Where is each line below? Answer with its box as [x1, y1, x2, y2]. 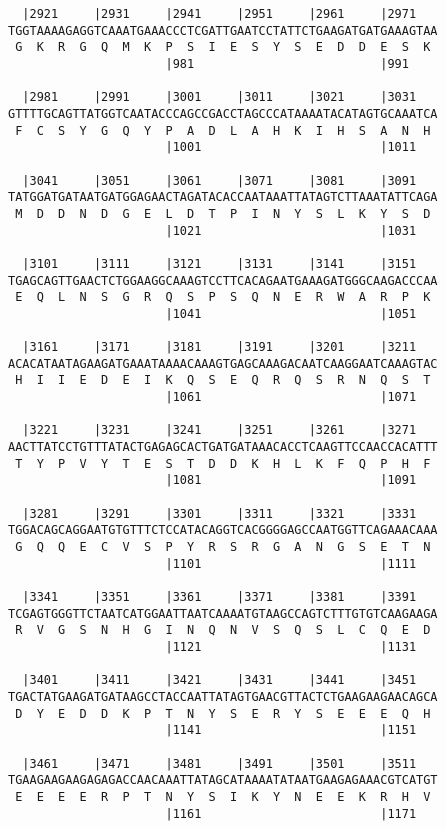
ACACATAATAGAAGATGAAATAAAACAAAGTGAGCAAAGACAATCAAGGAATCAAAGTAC [8, 356, 438, 371]
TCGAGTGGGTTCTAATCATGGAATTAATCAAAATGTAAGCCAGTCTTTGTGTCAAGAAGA [8, 606, 438, 621]
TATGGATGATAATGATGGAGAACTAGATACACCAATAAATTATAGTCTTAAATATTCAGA [8, 190, 438, 205]
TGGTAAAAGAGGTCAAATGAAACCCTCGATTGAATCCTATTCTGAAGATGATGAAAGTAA [8, 23, 438, 38]
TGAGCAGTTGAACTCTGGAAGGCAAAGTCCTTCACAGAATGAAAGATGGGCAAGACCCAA [8, 273, 438, 288]
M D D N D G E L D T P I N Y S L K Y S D [15, 206, 431, 221]
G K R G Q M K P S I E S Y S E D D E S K [15, 40, 431, 55]
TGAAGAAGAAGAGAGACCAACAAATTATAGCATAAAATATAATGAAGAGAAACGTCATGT [8, 773, 438, 788]
